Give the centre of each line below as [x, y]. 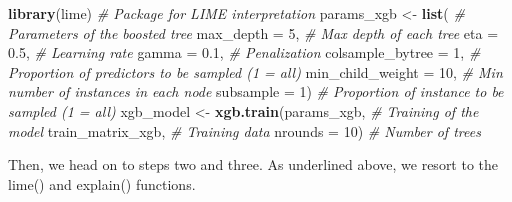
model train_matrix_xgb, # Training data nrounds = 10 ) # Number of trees [244, 130]
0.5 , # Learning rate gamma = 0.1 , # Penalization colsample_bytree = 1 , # [244, 52]
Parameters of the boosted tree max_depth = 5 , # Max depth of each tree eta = [253, 32]
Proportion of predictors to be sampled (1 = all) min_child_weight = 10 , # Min [255, 71]
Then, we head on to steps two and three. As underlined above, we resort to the [253, 164]
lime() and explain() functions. [102, 183]
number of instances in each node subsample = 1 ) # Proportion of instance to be [256, 91]
